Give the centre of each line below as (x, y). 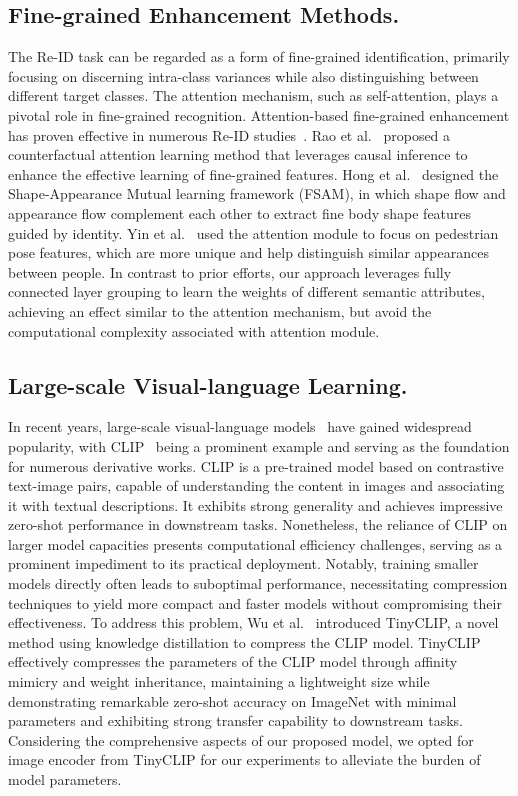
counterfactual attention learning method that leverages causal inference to (238, 154)
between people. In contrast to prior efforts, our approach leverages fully (230, 271)
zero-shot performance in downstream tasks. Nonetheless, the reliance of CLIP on (258, 524)
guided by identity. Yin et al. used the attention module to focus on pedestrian (253, 232)
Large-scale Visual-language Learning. (208, 384)
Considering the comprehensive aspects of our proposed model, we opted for (241, 739)
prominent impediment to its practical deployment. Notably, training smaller (243, 563)
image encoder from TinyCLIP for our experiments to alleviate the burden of (244, 759)
